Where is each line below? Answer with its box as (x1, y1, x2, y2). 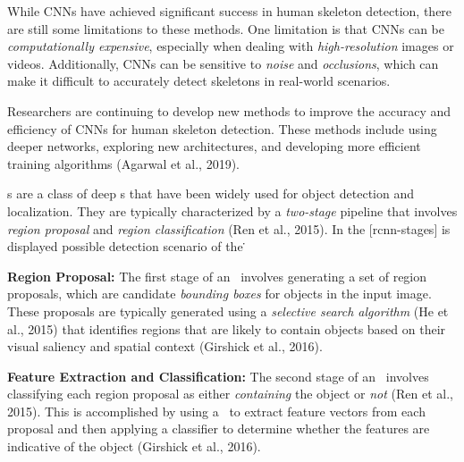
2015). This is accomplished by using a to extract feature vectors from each (7, 401, 426, 420)
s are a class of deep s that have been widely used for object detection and (7, 184, 415, 203)
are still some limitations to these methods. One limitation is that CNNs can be (7, 19, 444, 38)
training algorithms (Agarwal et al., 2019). (7, 154, 240, 172)
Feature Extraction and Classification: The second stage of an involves (7, 366, 429, 385)
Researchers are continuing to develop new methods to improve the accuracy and (7, 101, 451, 120)
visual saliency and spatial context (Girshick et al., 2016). (7, 337, 323, 356)
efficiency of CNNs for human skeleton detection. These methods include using (7, 119, 437, 138)
